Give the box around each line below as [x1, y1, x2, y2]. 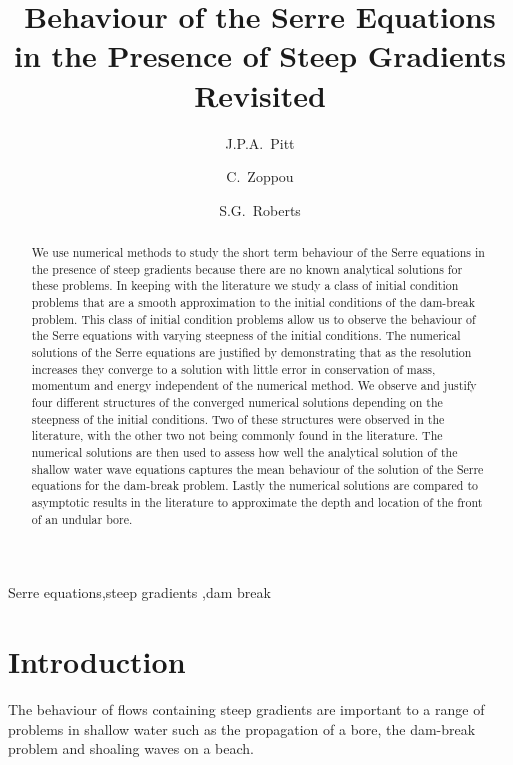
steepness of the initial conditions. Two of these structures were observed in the [31, 410, 445, 427]
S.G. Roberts [219, 199, 301, 220]
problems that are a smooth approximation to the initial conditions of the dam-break [31, 294, 476, 311]
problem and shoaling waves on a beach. [8, 738, 254, 759]
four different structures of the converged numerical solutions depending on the [31, 393, 443, 410]
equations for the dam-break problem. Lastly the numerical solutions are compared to [31, 477, 478, 494]
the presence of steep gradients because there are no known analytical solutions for [31, 260, 463, 277]
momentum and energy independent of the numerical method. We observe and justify [31, 377, 477, 394]
